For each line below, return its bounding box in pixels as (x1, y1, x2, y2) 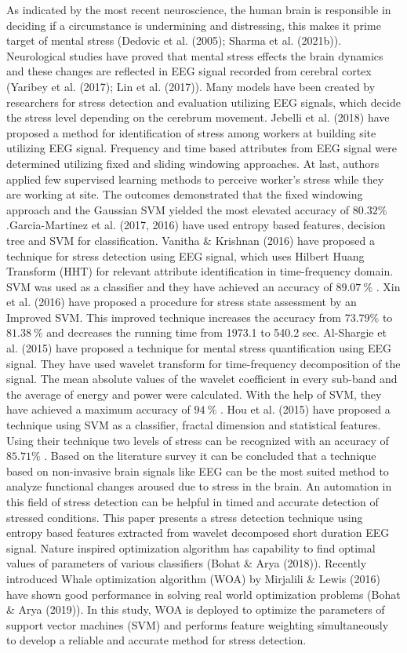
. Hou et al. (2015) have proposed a (220, 401, 391, 418)
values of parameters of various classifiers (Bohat (6, 555, 241, 571)
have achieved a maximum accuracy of (6, 401, 191, 418)
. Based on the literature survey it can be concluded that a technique (44, 447, 376, 464)
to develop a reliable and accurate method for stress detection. (6, 632, 307, 648)
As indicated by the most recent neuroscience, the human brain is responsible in (6, 2, 391, 17)
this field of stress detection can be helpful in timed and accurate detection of (6, 494, 379, 509)
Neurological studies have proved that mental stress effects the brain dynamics (6, 47, 383, 64)
